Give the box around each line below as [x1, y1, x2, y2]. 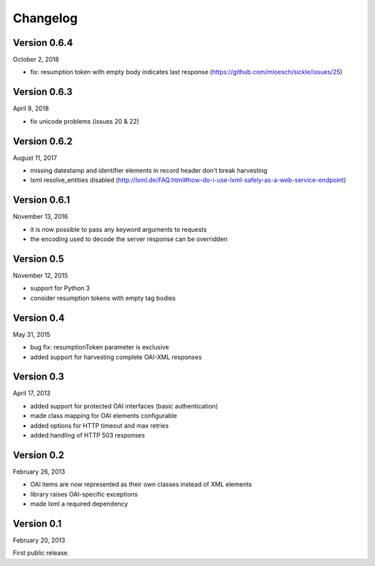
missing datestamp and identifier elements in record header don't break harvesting [30, 167, 267, 175]
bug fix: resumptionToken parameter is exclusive [30, 343, 169, 351]
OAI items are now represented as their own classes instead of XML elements [30, 480, 252, 489]
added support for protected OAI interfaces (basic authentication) [30, 401, 219, 410]
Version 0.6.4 [12, 37, 74, 49]
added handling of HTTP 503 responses [30, 431, 145, 439]
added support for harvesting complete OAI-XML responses [30, 353, 202, 361]
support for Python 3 [30, 284, 90, 292]
